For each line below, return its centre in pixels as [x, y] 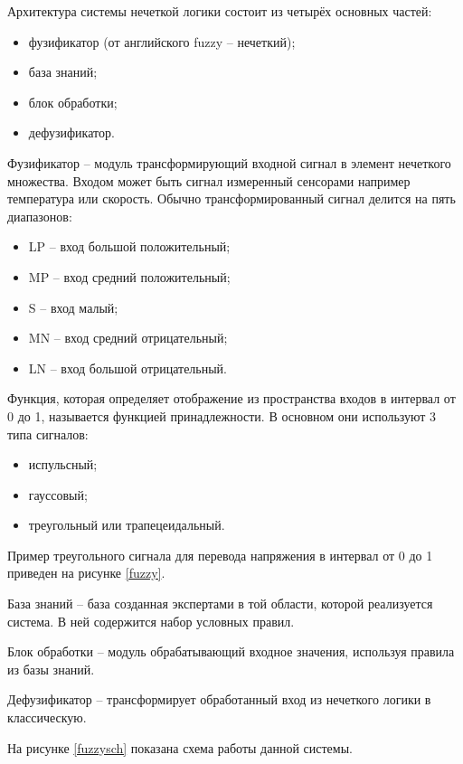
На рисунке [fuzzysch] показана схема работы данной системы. [180, 747]
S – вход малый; [73, 307]
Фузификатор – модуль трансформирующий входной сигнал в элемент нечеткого [229, 162]
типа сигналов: [48, 434]
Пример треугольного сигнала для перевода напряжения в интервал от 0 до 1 [220, 555]
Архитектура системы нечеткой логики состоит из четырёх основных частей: [220, 11]
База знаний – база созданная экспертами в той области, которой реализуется [220, 604]
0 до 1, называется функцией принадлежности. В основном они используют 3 [222, 415]
